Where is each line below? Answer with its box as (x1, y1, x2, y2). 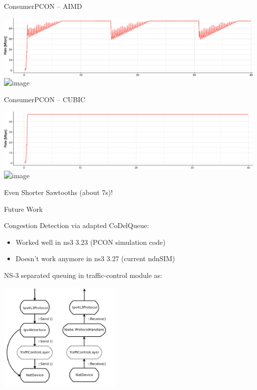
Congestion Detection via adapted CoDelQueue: (4, 220, 149, 231)
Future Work (4, 203, 43, 214)
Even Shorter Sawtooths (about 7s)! (4, 187, 113, 197)
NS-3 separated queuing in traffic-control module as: (4, 270, 162, 280)
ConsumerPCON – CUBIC (4, 94, 86, 104)
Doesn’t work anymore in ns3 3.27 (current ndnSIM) (15, 253, 175, 264)
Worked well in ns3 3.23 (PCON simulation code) (15, 236, 166, 247)
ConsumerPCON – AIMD (4, 1, 83, 11)
